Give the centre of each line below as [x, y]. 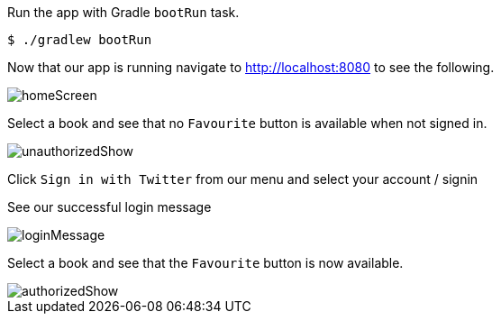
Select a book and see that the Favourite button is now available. [205, 263]
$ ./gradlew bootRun [80, 40]
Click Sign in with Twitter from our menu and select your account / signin [243, 179]
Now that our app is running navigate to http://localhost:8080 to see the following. [251, 67]
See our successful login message [109, 207]
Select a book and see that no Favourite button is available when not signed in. [247, 123]
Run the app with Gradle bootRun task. [123, 12]
